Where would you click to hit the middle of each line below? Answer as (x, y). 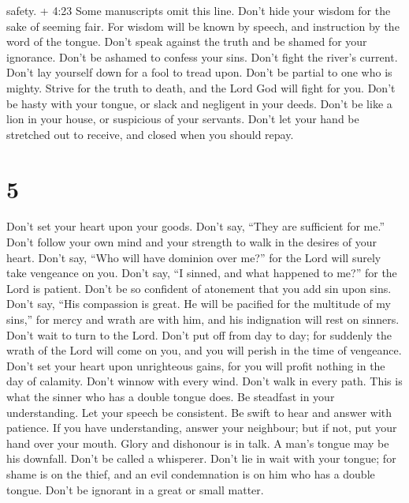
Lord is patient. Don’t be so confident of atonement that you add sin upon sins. (199, 288)
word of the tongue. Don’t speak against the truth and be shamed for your (187, 41)
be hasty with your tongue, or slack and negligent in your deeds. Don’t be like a (199, 103)
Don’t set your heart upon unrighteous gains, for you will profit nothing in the (196, 365)
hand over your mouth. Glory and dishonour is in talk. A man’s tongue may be (198, 443)
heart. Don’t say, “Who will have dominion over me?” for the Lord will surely (194, 257)
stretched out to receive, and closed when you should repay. (150, 134)
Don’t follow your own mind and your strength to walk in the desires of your (192, 242)
